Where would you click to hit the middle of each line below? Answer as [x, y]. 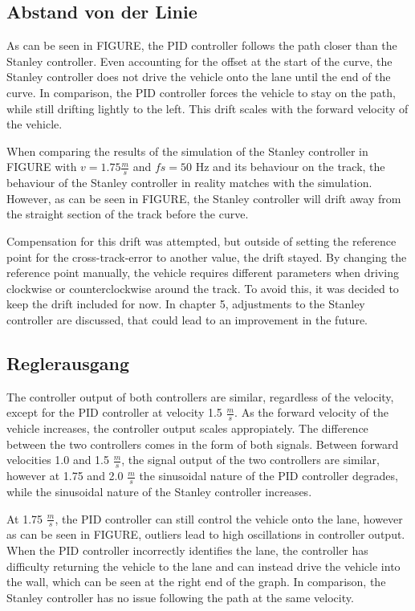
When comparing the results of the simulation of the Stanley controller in [187, 151]
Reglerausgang [68, 363]
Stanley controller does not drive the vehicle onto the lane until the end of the [199, 77]
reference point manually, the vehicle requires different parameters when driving [203, 273]
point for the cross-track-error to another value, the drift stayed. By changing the [207, 257]
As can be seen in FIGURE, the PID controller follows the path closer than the [202, 45]
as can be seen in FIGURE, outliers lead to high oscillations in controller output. [206, 534]
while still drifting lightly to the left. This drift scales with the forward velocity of [207, 108]
